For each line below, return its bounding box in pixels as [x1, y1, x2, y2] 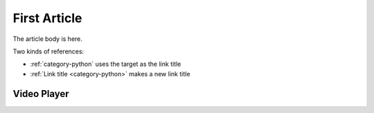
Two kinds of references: [12, 47, 84, 55]
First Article [12, 10, 82, 26]
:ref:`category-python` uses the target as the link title [30, 60, 181, 69]
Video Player [12, 87, 69, 100]
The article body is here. [12, 35, 83, 43]
